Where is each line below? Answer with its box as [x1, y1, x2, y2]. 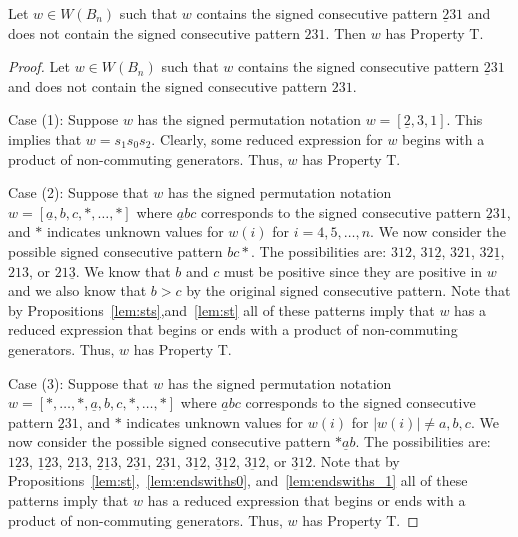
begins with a [402, 128, 485, 149]
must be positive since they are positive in [223, 260, 483, 281]
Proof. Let [8, 56, 70, 77]
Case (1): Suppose [8, 109, 119, 130]
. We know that [75, 260, 171, 281]
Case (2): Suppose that [8, 182, 149, 203]
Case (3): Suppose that [8, 372, 149, 393]
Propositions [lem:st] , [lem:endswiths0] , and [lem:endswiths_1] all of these [8, 470, 468, 491]
